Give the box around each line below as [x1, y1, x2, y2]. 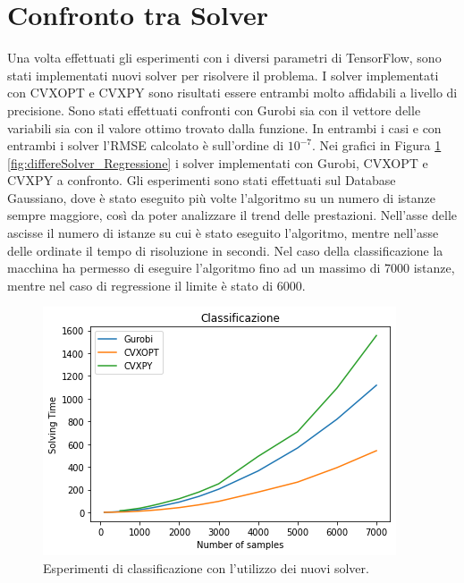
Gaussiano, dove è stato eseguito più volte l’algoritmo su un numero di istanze [7, 188, 435, 207]
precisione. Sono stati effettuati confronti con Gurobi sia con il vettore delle [7, 100, 421, 119]
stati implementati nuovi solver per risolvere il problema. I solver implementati [7, 65, 439, 84]
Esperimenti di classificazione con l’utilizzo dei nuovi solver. [43, 559, 369, 578]
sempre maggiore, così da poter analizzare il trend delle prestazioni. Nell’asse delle [7, 206, 458, 224]
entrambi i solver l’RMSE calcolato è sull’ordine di [7, 136, 284, 155]
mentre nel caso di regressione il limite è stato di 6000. [7, 275, 306, 294]
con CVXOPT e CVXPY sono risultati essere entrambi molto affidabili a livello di [7, 83, 458, 102]
